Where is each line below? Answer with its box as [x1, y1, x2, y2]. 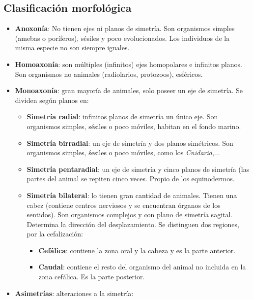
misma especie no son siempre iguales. [15, 42, 130, 53]
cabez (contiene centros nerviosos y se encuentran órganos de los [27, 200, 221, 210]
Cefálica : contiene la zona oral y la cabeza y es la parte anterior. [38, 245, 236, 255]
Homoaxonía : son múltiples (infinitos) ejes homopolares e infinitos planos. [15, 59, 242, 69]
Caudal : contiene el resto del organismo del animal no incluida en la [38, 262, 246, 272]
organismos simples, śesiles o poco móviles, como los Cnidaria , [27, 147, 214, 158]
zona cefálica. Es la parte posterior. [38, 271, 145, 282]
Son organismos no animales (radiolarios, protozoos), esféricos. [15, 68, 203, 79]
